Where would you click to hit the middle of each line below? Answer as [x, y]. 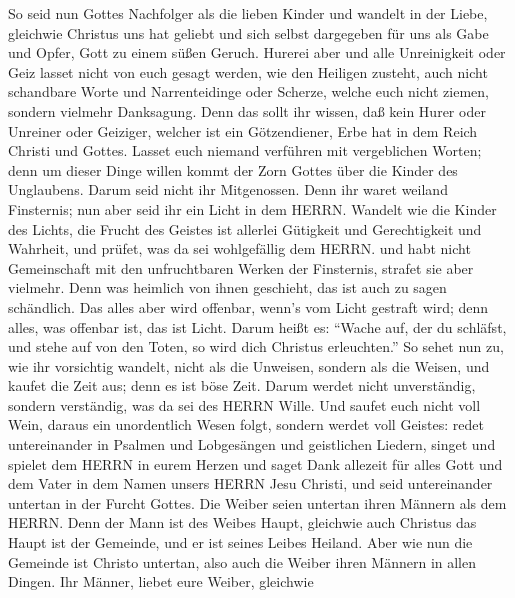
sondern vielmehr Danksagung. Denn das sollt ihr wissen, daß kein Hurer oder [247, 110]
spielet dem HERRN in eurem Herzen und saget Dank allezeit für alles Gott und [255, 463]
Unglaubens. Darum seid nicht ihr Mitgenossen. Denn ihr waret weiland [228, 189]
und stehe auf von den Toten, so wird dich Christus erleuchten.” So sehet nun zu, [256, 346]
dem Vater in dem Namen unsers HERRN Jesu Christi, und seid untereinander [250, 483]
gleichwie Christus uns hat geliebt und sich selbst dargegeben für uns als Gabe [248, 32]
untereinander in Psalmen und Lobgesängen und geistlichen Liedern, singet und [252, 444]
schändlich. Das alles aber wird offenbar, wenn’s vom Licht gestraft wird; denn [248, 306]
